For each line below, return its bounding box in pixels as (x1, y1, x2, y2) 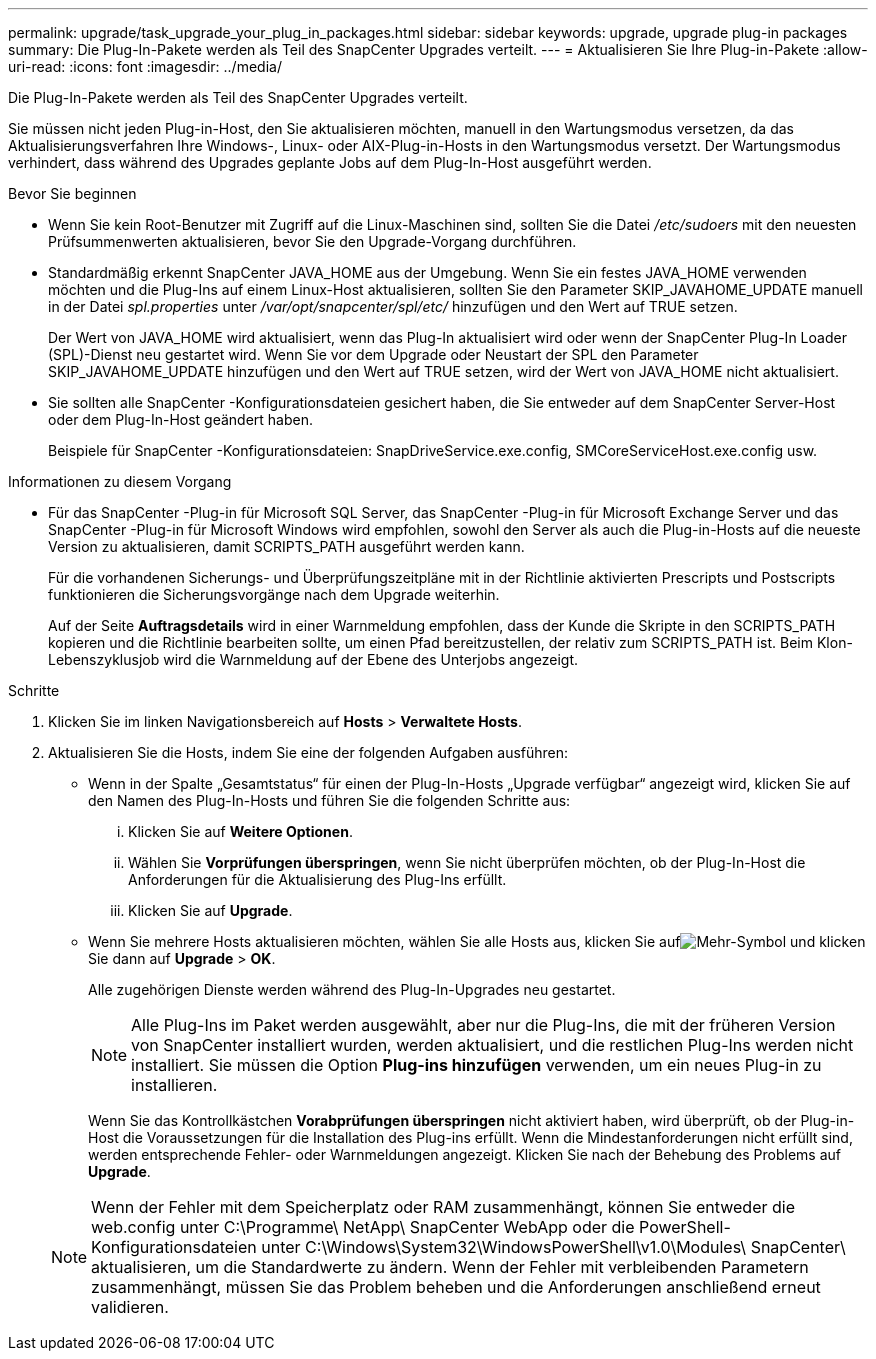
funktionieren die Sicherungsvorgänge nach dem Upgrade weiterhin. (48, 586, 500, 603)
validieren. (91, 1297, 169, 1317)
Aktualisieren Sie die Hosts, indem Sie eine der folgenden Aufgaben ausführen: (48, 744, 569, 761)
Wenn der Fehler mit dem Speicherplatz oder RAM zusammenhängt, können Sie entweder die (91, 1197, 796, 1217)
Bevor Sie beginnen (8, 185, 137, 202)
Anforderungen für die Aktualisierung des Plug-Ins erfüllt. (128, 871, 507, 888)
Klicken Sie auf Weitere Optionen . (128, 823, 353, 840)
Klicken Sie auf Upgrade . (128, 902, 293, 919)
